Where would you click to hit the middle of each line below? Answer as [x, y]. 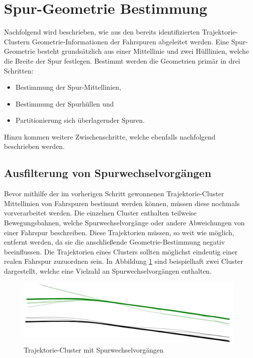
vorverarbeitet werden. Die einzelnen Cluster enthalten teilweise [100, 213]
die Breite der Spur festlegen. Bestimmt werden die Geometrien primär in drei [122, 60]
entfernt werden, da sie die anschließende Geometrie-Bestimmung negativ [114, 242]
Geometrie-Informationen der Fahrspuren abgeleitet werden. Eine [130, 41]
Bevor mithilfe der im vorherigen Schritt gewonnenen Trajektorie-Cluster [114, 194]
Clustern [17, 41]
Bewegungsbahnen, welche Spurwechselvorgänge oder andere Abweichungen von [125, 223]
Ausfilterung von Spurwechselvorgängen [108, 173]
